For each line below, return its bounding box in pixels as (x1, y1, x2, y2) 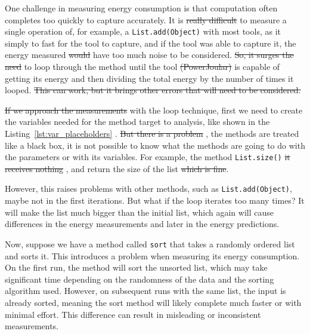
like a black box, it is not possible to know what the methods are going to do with (5, 139, 305, 151)
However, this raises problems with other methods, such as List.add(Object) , (5, 182, 292, 195)
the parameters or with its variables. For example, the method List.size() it (5, 151, 290, 163)
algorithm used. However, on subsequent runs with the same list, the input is (5, 284, 286, 297)
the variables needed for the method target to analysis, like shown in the (5, 115, 270, 128)
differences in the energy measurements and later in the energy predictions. (5, 217, 280, 230)
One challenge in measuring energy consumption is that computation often (5, 2, 278, 14)
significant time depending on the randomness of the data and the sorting (5, 272, 274, 285)
